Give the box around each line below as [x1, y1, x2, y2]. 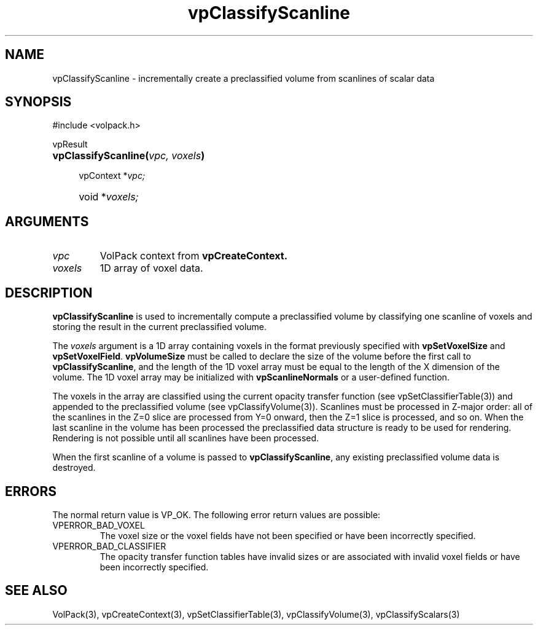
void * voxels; [79, 191, 139, 203]
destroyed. [52, 462, 96, 473]
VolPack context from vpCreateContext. [99, 250, 287, 262]
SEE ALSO [5, 583, 68, 599]
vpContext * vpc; [79, 170, 146, 181]
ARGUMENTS [5, 213, 89, 229]
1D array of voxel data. [99, 262, 203, 275]
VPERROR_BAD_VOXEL [52, 519, 145, 530]
